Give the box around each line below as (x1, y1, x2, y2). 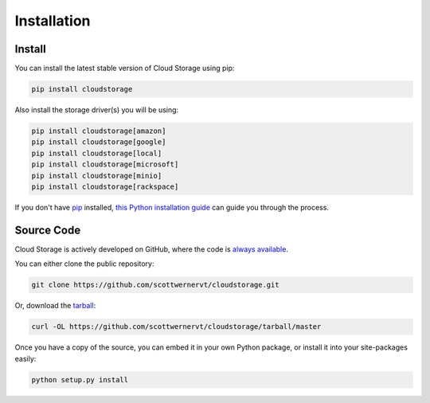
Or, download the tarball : (14, 301, 96, 311)
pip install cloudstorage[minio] (31, 171, 162, 180)
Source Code (14, 223, 81, 237)
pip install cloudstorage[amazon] (31, 127, 166, 135)
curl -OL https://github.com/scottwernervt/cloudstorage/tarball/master (31, 323, 322, 331)
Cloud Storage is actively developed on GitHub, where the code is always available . (14, 244, 288, 254)
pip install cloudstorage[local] (31, 148, 162, 158)
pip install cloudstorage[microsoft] (31, 160, 179, 169)
